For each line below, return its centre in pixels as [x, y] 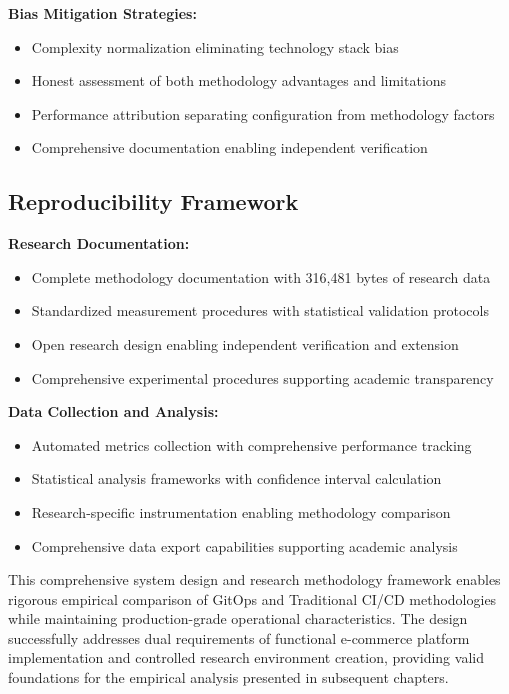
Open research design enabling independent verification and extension [245, 343]
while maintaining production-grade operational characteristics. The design [238, 618]
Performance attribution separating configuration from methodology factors [263, 113]
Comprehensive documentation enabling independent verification [229, 147]
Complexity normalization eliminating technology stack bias [215, 46]
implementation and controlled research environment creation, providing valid [246, 657]
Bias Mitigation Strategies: [102, 13]
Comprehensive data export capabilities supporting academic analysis [244, 545]
